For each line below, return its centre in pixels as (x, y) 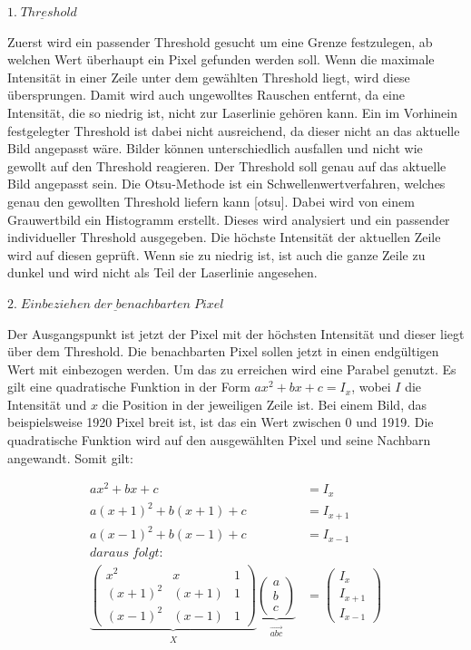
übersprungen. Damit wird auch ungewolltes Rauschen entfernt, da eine (206, 95)
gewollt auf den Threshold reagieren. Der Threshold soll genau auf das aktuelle (227, 165)
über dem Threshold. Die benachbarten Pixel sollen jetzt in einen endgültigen (223, 351)
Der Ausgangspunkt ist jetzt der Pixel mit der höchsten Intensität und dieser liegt (236, 333)
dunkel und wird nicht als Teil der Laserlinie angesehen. (162, 272)
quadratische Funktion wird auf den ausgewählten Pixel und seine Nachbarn (219, 440)
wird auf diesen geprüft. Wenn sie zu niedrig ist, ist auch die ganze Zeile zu (216, 254)
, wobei (371, 387)
